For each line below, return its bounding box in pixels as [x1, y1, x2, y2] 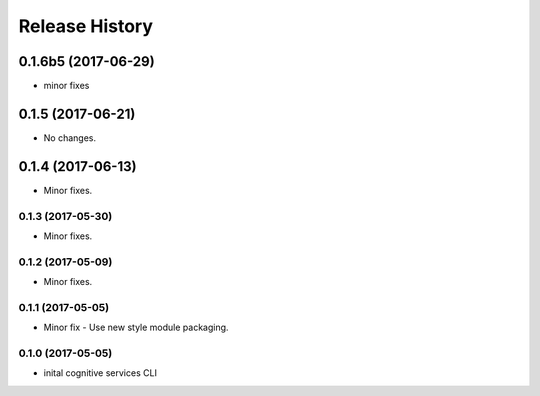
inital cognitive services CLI [43, 367, 157, 379]
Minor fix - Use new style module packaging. [43, 321, 229, 334]
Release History [18, 15, 154, 37]
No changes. [43, 131, 97, 144]
